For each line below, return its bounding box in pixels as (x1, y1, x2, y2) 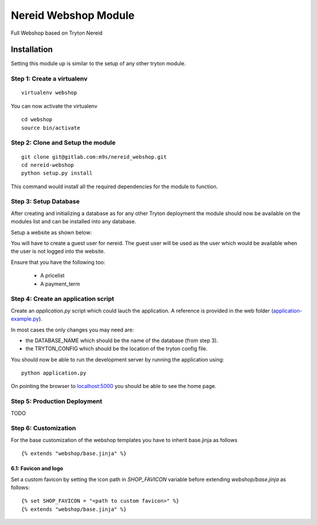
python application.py (21, 370, 87, 376)
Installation (11, 45, 53, 55)
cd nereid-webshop (21, 162, 75, 168)
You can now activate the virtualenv (11, 102, 97, 109)
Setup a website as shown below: (11, 229, 92, 236)
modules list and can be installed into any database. (11, 218, 136, 225)
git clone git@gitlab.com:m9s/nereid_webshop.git (21, 153, 167, 160)
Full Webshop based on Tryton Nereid (11, 29, 103, 36)
